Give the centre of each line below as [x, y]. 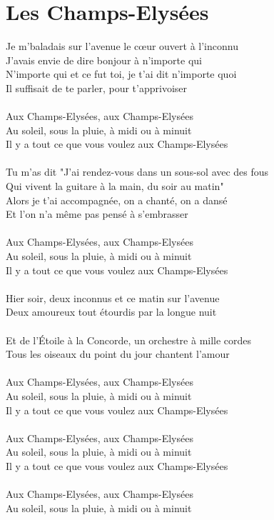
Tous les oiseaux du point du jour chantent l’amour [118, 354]
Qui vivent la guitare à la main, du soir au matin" [115, 186]
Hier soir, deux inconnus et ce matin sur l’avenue [113, 297]
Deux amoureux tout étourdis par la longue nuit [111, 312]
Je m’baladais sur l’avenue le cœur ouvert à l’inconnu [122, 46]
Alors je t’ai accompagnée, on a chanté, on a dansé [117, 200]
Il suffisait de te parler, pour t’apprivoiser [97, 87]
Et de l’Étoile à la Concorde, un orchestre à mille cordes [129, 340]
